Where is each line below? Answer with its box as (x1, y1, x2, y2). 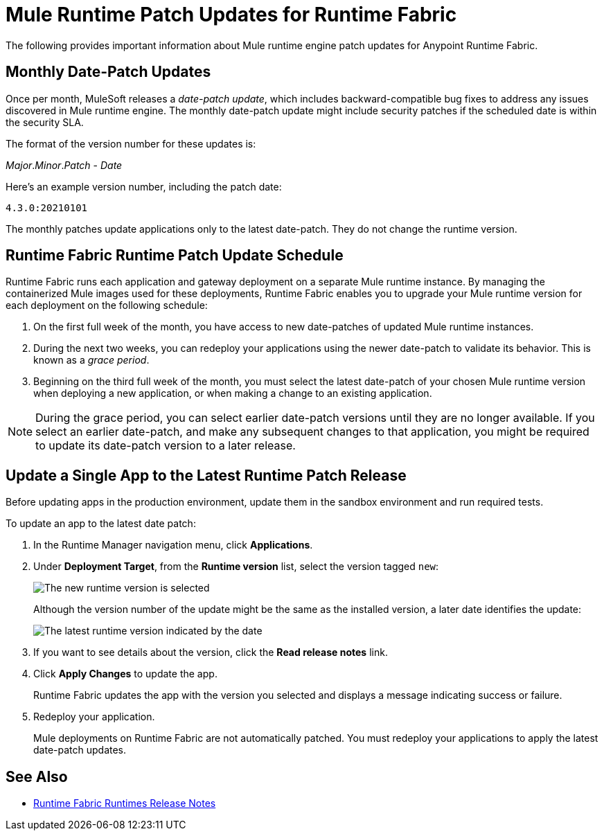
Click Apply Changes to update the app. (33, 668, 217, 680)
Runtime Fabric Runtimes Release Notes (33, 797, 216, 810)
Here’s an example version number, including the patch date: (6, 180, 282, 193)
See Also (6, 767, 68, 785)
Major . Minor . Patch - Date (6, 159, 123, 171)
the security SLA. (6, 116, 84, 128)
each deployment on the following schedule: (6, 299, 208, 312)
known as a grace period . (33, 354, 150, 366)
